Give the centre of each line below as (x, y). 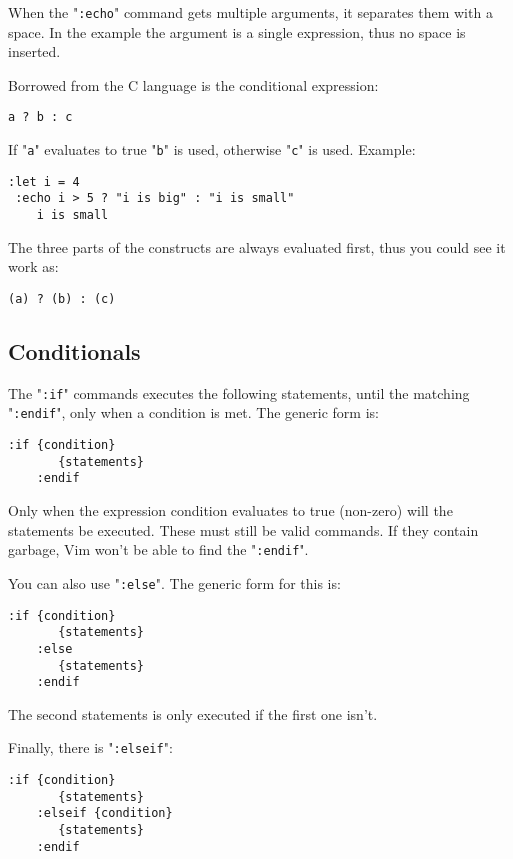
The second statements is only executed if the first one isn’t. (193, 713)
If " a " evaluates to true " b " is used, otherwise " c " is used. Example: (212, 149)
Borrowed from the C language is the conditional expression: (193, 84)
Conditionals (74, 350)
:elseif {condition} (104, 813)
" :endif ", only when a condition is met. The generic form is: (193, 412)
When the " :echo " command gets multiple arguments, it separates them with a (250, 12)
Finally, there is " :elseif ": (90, 747)
